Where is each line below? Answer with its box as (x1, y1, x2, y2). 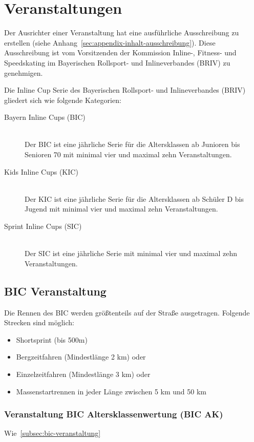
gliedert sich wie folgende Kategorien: (4, 94, 121, 105)
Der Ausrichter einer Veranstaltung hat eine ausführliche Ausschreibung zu (4, 27, 239, 38)
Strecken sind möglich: (4, 317, 75, 328)
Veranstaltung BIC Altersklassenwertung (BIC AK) (4, 408, 223, 420)
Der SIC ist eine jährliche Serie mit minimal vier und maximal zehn (25, 248, 237, 259)
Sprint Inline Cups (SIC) (4, 221, 82, 231)
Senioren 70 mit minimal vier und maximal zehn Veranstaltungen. (25, 149, 232, 160)
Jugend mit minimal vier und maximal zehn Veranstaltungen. (25, 203, 218, 214)
